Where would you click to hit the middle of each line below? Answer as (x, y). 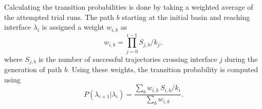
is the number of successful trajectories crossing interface (128, 59)
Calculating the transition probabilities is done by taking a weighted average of (129, 7)
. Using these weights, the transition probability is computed (163, 69)
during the (241, 59)
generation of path (33, 69)
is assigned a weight (73, 27)
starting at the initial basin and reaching (186, 17)
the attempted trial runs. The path (59, 17)
